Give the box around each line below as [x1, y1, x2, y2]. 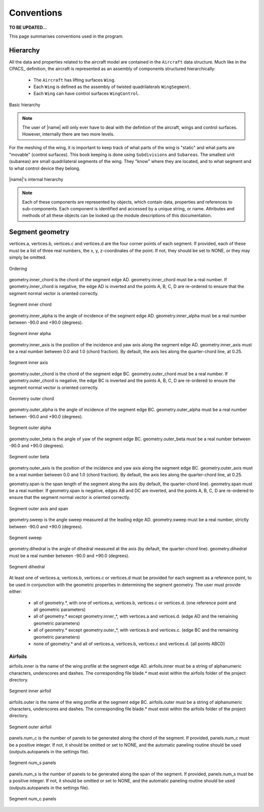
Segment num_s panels [9, 760, 56, 766]
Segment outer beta [9, 454, 49, 460]
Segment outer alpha [9, 425, 51, 430]
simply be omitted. [9, 254, 46, 260]
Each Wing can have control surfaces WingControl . [33, 90, 140, 96]
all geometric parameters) [33, 607, 86, 612]
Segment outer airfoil [9, 724, 52, 730]
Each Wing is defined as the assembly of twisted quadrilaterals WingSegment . [33, 84, 191, 90]
